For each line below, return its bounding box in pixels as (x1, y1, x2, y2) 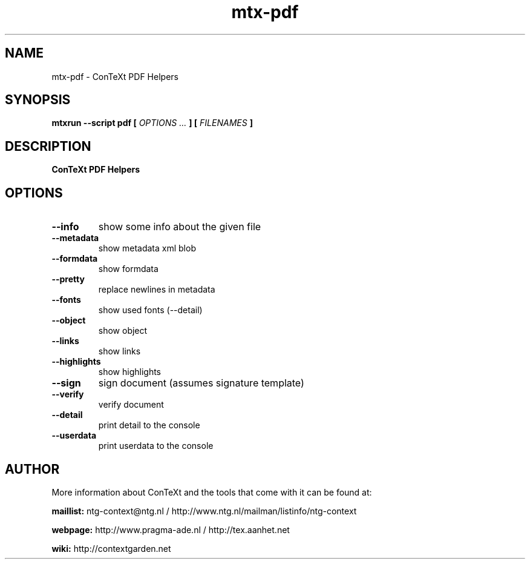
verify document (98, 399, 164, 410)
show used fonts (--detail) (98, 305, 203, 316)
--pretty (51, 274, 85, 285)
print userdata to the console (98, 440, 214, 451)
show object (98, 325, 148, 336)
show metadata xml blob (98, 243, 196, 254)
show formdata (98, 264, 159, 274)
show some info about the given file (98, 221, 261, 233)
